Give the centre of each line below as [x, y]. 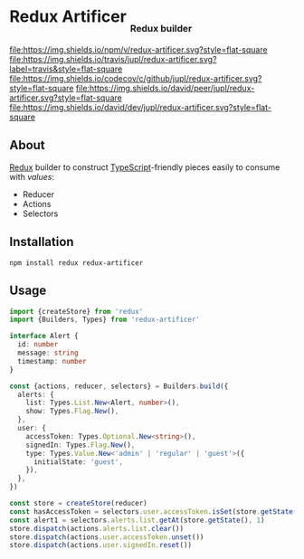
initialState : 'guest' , [78, 462]
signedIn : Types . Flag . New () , [81, 445]
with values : [32, 176]
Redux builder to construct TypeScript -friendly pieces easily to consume [145, 167]
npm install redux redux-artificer [76, 263]
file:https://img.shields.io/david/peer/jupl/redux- [165, 89]
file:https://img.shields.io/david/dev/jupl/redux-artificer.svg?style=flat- [140, 108]
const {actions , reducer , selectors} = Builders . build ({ [119, 386]
